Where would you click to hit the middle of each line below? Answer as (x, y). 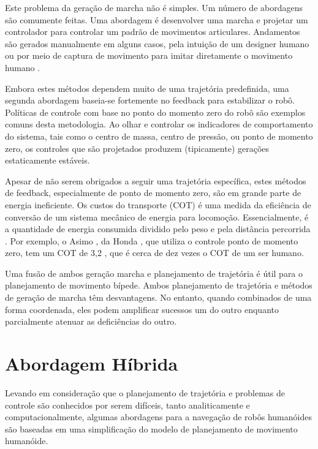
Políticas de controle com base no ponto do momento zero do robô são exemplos (155, 112)
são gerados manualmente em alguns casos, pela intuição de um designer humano (157, 43)
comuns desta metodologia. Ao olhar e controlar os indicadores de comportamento (159, 124)
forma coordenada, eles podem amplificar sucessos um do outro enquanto (142, 309)
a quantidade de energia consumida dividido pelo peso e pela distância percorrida (158, 229)
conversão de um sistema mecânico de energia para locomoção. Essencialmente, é (157, 217)
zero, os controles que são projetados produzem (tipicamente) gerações (137, 148)
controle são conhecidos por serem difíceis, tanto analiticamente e (127, 405)
